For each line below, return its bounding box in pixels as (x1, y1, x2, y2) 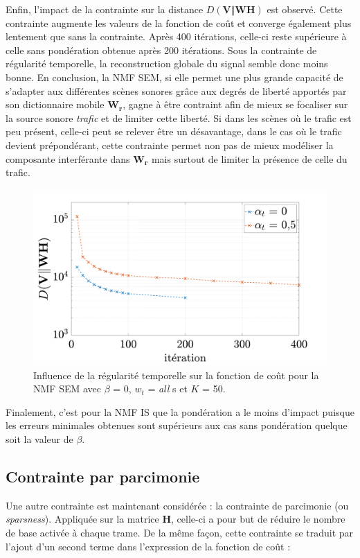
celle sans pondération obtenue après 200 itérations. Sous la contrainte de (6, 42, 317, 57)
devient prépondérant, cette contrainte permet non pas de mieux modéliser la (6, 137, 334, 152)
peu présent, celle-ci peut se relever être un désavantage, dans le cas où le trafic (6, 124, 342, 139)
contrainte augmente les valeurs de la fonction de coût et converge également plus (6, 15, 352, 30)
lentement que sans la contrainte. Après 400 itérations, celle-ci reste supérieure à (6, 29, 347, 44)
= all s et (147, 381, 188, 396)
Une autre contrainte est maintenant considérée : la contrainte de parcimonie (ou (6, 498, 349, 512)
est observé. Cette (267, 2, 343, 16)
